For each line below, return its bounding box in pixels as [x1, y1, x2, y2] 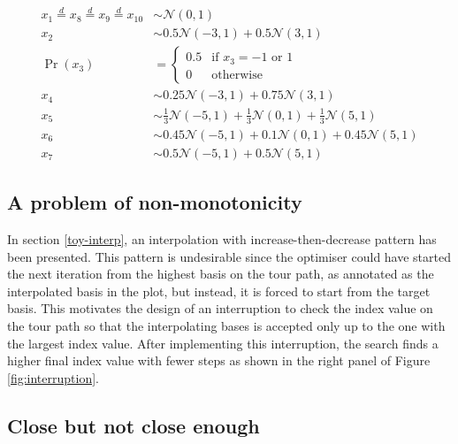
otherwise [211, 68, 263, 81]
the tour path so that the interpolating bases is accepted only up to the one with [7, 316, 446, 334]
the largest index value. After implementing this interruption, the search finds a [7, 333, 439, 352]
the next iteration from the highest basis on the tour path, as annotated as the [7, 264, 434, 283]
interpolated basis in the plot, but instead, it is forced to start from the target [7, 281, 431, 300]
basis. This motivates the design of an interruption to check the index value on [7, 299, 433, 318]
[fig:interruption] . [7, 368, 99, 387]
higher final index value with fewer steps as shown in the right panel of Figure [7, 351, 431, 370]
